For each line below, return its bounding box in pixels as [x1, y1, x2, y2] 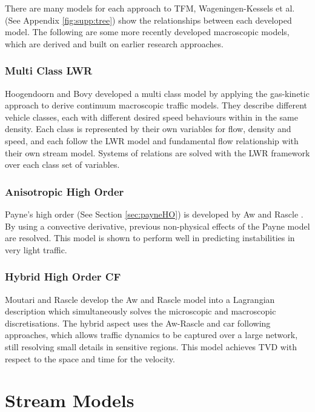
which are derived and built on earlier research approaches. [5, 37, 224, 50]
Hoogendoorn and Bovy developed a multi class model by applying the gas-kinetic [5, 87, 310, 99]
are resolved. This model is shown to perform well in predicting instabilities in [5, 231, 295, 244]
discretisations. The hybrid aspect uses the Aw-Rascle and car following [5, 316, 271, 329]
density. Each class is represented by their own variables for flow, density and [5, 122, 291, 135]
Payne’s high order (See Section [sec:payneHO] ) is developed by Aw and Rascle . [5, 207, 303, 220]
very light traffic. [5, 243, 67, 256]
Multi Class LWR [5, 63, 93, 78]
